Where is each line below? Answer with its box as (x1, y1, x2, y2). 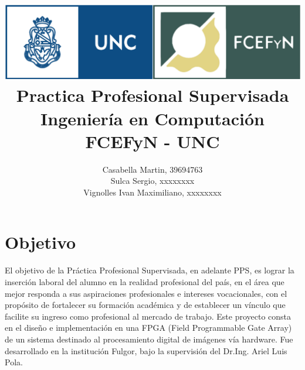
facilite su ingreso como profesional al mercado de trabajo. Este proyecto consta (5, 310, 292, 322)
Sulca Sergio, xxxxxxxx (110, 174, 195, 187)
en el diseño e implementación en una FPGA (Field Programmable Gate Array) (5, 321, 292, 334)
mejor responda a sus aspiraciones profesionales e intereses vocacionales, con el (5, 287, 287, 299)
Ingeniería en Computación (40, 106, 265, 130)
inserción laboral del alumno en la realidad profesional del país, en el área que (5, 275, 284, 287)
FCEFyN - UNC (85, 129, 220, 153)
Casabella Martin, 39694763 (102, 163, 203, 175)
